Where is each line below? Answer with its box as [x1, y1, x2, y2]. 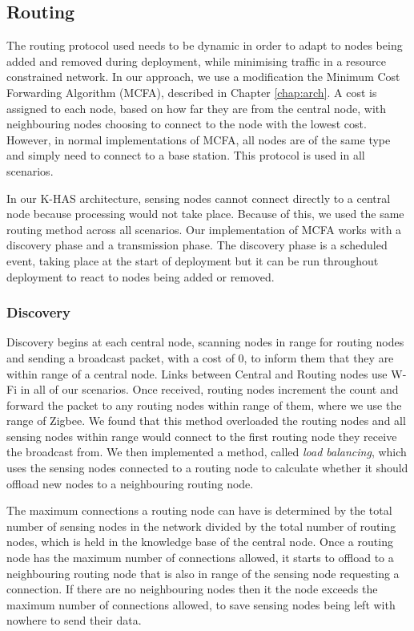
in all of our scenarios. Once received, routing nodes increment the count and [20, 381, 399, 398]
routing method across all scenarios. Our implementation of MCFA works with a [6, 220, 402, 237]
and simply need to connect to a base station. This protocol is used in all [6, 147, 365, 164]
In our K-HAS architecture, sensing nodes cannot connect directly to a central [6, 189, 391, 206]
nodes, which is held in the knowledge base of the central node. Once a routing [6, 533, 393, 550]
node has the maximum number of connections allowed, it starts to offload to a [6, 549, 394, 566]
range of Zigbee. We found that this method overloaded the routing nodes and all [6, 412, 406, 429]
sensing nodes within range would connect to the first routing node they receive [6, 427, 397, 444]
